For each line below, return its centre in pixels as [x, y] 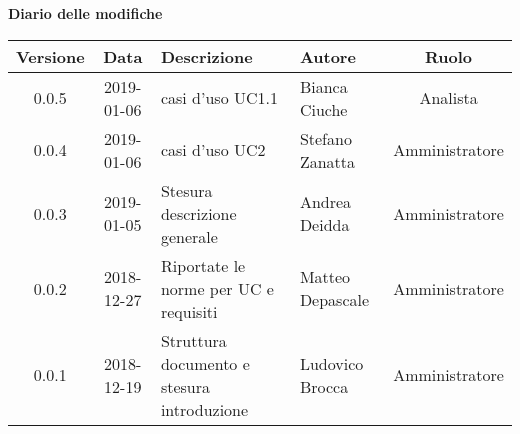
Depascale [334, 300]
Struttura [193, 340]
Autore [327, 56]
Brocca [324, 386]
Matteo [325, 277]
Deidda [324, 225]
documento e [205, 363]
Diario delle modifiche [85, 13]
